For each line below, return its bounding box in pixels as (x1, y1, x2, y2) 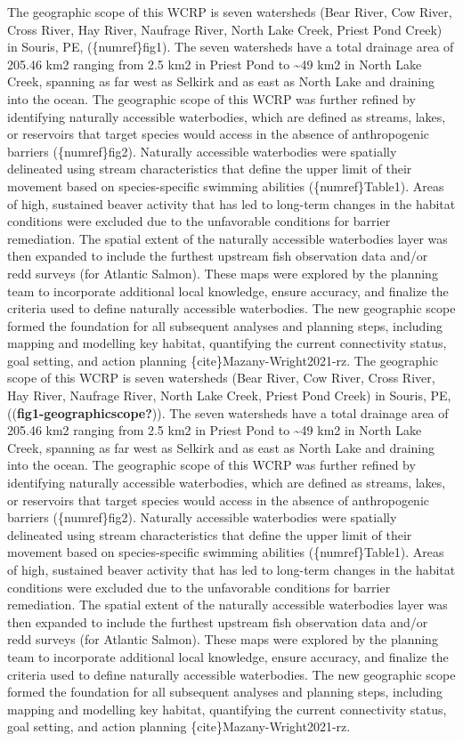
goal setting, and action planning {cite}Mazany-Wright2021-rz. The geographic (7, 351, 439, 369)
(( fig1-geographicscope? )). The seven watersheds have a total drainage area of (7, 403, 449, 422)
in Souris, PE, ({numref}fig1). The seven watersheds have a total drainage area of (7, 37, 454, 56)
